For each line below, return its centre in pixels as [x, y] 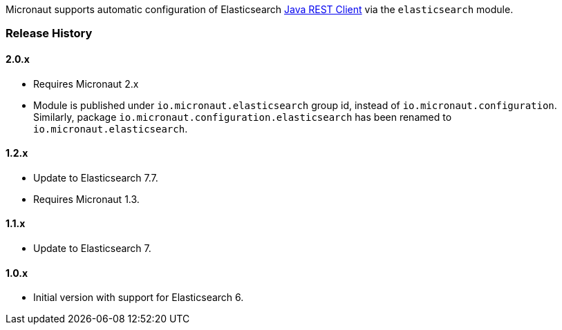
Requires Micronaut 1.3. [86, 199]
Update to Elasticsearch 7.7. [96, 177]
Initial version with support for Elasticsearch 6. [139, 298]
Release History [49, 33]
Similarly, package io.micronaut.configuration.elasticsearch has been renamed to [243, 117]
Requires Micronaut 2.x [86, 84]
